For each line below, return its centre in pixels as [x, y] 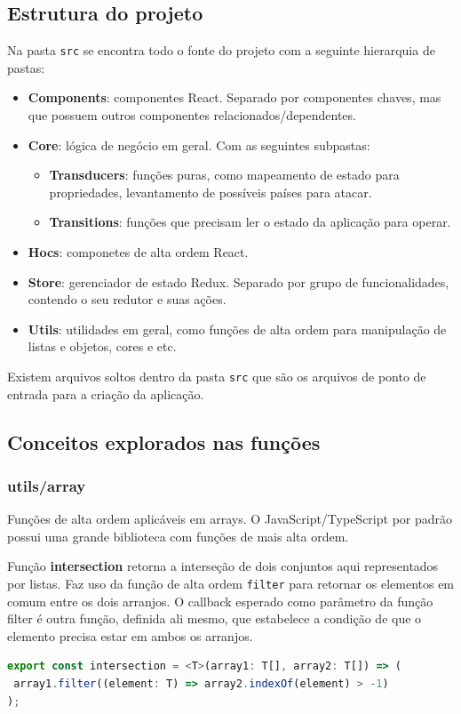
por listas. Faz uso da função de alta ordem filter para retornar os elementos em [231, 584]
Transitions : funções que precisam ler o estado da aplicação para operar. [250, 222]
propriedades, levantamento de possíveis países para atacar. [211, 192]
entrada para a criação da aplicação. [106, 393]
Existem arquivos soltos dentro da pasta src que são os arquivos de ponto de [217, 376]
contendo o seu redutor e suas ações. [127, 299]
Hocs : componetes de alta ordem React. [138, 252]
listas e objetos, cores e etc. [102, 346]
